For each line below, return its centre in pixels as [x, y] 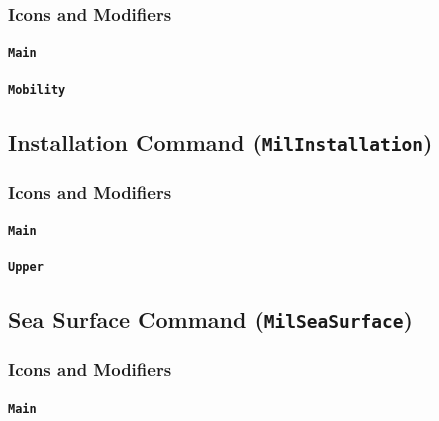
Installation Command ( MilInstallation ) [220, 141]
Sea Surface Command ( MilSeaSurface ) [210, 319]
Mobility [37, 89]
